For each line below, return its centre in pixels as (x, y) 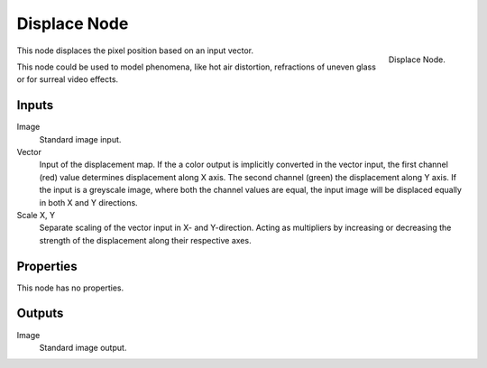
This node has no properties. (70, 288)
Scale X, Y (36, 215)
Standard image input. (80, 139)
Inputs (35, 105)
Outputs (40, 313)
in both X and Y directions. (89, 202)
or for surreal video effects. (68, 79)
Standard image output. (83, 347)
